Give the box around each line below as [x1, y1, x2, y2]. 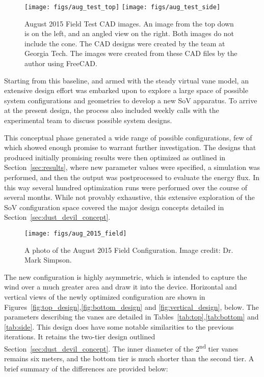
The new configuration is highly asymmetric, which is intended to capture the [4, 271, 247, 282]
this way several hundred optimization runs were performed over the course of [4, 182, 247, 192]
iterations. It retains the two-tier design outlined [4, 331, 155, 342]
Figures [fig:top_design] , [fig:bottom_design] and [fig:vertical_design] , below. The [4, 301, 259, 312]
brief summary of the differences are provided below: [4, 363, 168, 373]
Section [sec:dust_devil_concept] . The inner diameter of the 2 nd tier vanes [4, 341, 239, 354]
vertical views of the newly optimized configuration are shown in [4, 291, 205, 302]
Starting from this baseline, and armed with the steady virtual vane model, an [4, 75, 249, 85]
